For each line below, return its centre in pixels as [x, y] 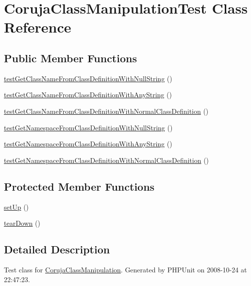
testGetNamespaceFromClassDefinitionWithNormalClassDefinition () [107, 160]
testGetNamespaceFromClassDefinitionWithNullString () [88, 127]
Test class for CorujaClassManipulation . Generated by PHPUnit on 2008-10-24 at [125, 269]
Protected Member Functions [79, 186]
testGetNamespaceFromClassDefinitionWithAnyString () [88, 144]
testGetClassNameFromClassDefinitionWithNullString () [88, 78]
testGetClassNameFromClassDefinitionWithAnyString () [88, 95]
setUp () [17, 206]
